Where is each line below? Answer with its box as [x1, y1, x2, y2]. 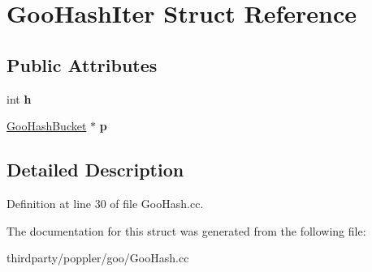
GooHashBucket [6, 117, 87, 134]
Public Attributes [6, 52, 158, 77]
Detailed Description [6, 157, 184, 182]
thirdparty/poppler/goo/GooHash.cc [6, 249, 189, 266]
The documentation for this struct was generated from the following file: [6, 222, 366, 239]
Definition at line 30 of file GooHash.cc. [6, 194, 204, 211]
